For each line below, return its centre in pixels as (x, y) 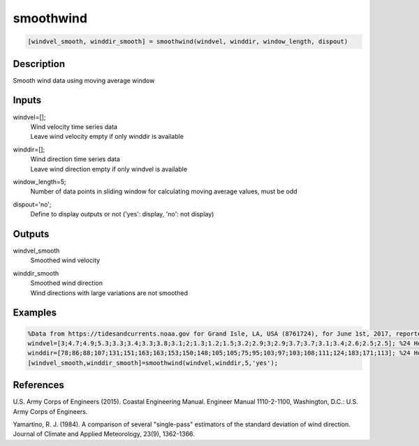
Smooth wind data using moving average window (84, 80)
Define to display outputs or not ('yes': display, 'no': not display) (122, 214)
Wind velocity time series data (74, 126)
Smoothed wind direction (66, 283)
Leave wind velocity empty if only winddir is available (107, 137)
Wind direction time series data (75, 159)
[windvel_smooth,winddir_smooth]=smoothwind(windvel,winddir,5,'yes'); (153, 363)
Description (39, 64)
